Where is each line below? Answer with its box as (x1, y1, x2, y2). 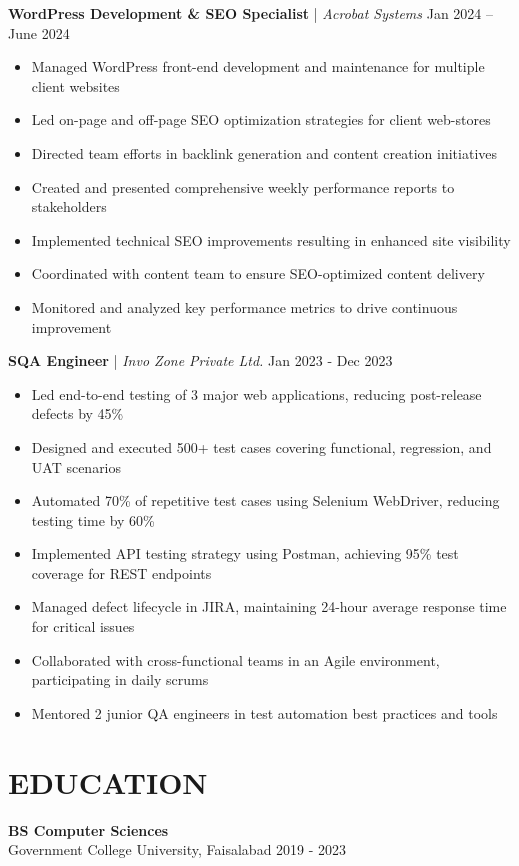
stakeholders (31, 196, 107, 217)
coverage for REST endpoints (31, 562, 212, 583)
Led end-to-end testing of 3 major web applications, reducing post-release (31, 383, 482, 404)
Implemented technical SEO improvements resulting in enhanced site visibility (31, 229, 511, 250)
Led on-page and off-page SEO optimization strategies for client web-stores (31, 109, 491, 130)
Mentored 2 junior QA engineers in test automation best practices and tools (31, 702, 498, 723)
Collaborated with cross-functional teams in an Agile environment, (31, 649, 440, 670)
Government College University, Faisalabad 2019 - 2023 (8, 839, 347, 860)
